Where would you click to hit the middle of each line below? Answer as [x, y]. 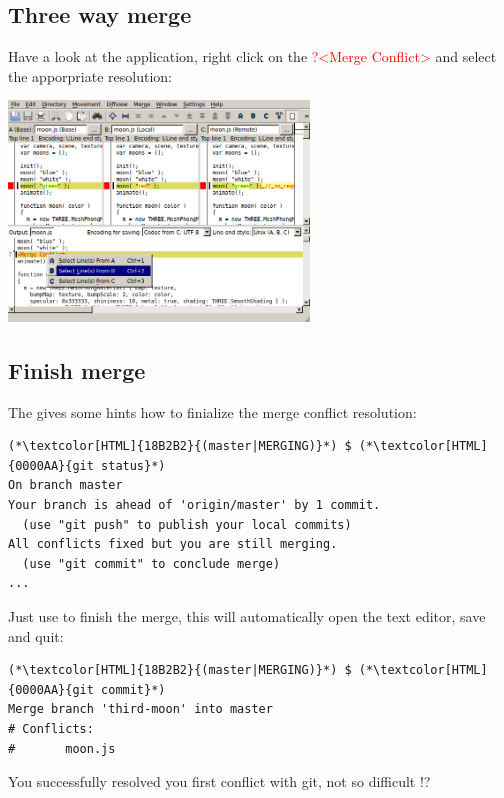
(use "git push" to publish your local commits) [187, 524]
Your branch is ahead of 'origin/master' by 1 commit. [194, 505]
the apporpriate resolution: [90, 75]
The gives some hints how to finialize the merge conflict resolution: [212, 411]
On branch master [65, 485]
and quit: [36, 635]
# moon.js [62, 748]
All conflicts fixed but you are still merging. [173, 544]
